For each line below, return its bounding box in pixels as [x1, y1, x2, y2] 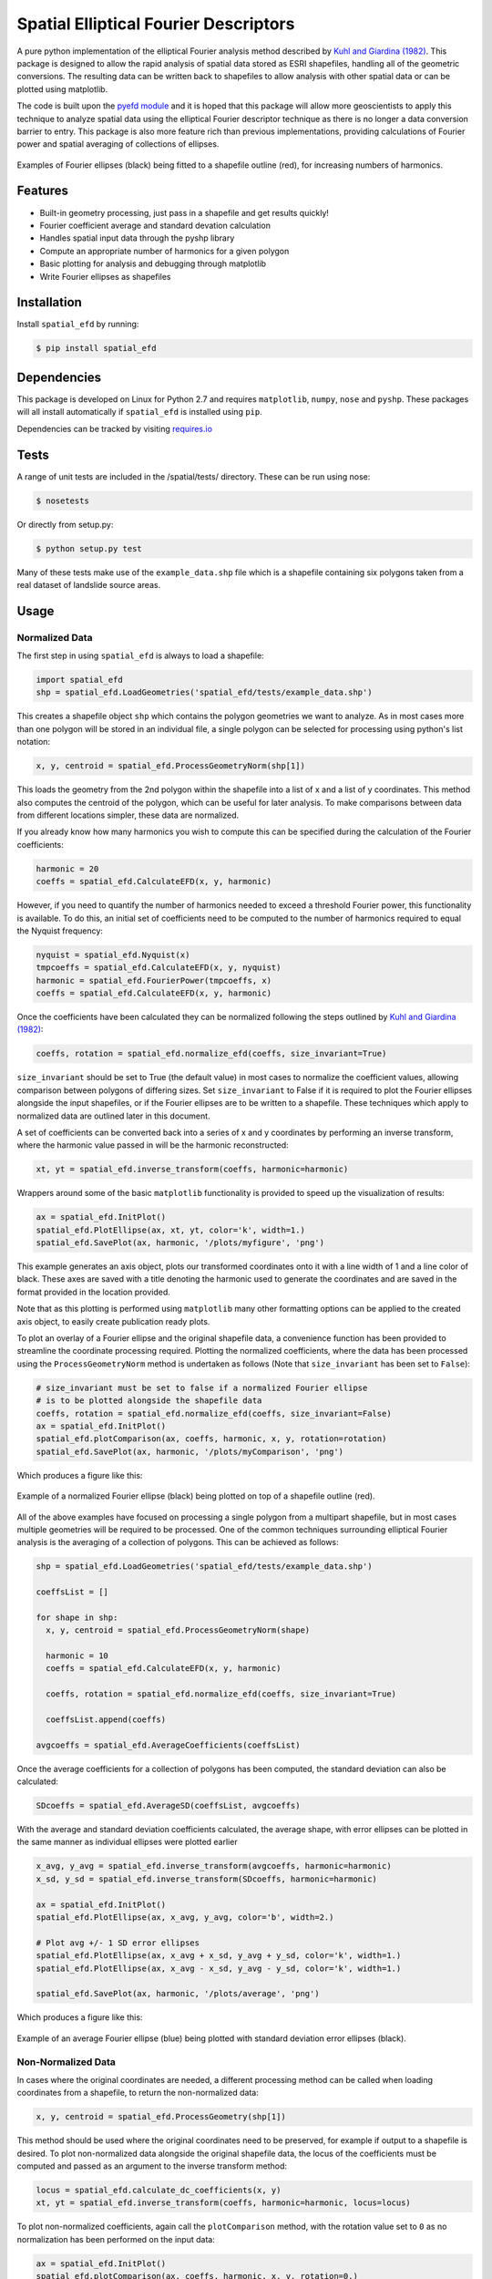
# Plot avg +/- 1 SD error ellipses [36, 1937, 200, 1948]
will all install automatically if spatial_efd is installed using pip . [16, 407, 263, 418]
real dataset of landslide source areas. [16, 579, 161, 590]
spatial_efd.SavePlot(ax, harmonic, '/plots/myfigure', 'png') [36, 1238, 325, 1248]
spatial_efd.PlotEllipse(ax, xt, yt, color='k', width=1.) [36, 1224, 305, 1235]
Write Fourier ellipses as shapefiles [39, 271, 171, 282]
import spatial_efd [36, 675, 123, 686]
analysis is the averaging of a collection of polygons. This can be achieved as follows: [16, 1537, 339, 1548]
